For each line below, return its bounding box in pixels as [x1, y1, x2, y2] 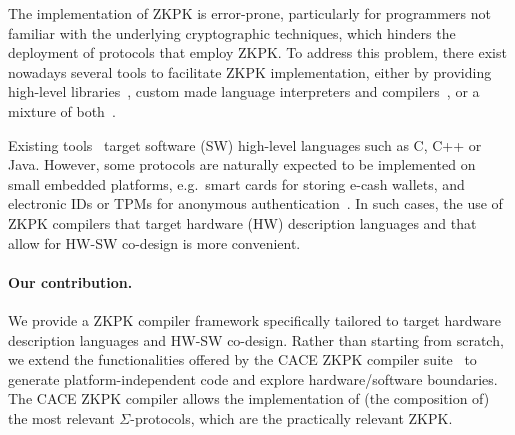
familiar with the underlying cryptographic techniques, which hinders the [8, 22, 456, 43]
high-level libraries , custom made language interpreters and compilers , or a [8, 81, 480, 102]
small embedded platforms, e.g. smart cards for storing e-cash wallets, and [8, 173, 465, 194]
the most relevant [8, 407, 115, 428]
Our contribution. [8, 271, 133, 292]
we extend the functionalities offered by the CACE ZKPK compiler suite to [8, 349, 477, 370]
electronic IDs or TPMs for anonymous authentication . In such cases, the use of [8, 193, 503, 214]
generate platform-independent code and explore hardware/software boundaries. [8, 368, 498, 389]
